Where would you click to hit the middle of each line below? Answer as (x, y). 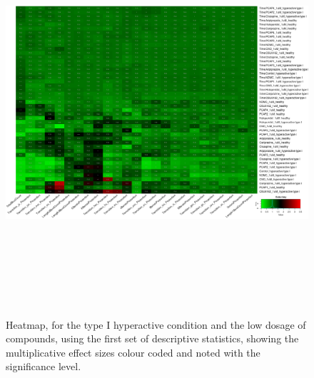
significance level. (44, 366)
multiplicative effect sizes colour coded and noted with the (133, 352)
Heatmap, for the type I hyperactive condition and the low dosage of (156, 324)
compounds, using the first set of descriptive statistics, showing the (152, 338)
